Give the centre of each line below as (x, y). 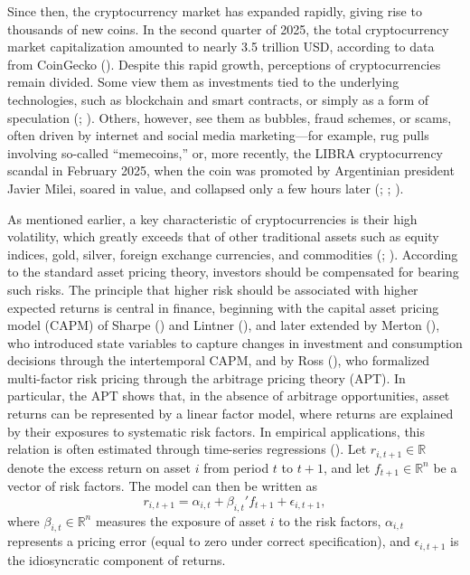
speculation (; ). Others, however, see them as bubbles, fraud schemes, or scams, (230, 117)
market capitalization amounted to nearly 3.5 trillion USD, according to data (221, 47)
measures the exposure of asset (181, 520)
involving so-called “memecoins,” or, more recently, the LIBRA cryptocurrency (225, 152)
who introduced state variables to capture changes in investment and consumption (235, 342)
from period (236, 467)
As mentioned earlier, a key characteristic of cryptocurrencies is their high (212, 218)
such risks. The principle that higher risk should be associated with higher (213, 289)
